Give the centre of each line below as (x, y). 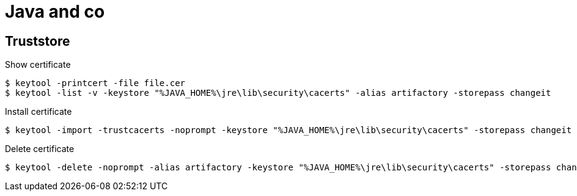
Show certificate (38, 65)
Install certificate (39, 112)
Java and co (55, 12)
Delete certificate (40, 149)
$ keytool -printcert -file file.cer (95, 83)
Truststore (38, 41)
